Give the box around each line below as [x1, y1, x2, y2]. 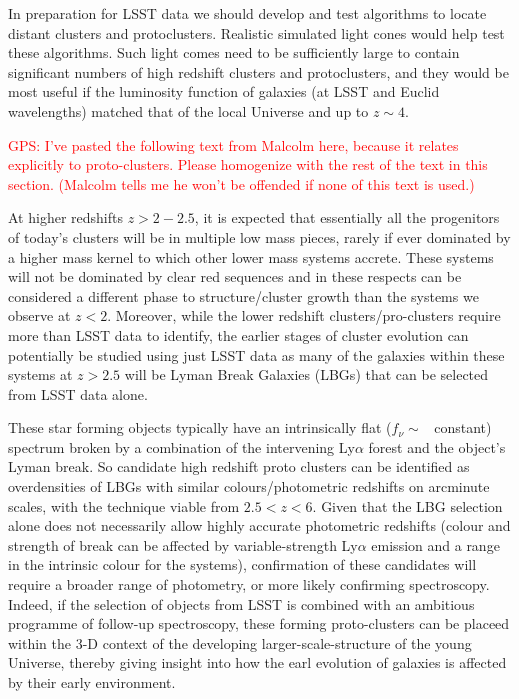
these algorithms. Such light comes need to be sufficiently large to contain [8, 42, 460, 63]
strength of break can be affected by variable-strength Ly [8, 534, 358, 555]
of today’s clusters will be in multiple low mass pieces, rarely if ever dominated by [8, 226, 511, 247]
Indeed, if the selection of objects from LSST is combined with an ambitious [8, 593, 475, 614]
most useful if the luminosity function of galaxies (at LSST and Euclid [8, 81, 440, 102]
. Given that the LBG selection [312, 495, 503, 516]
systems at [8, 364, 73, 385]
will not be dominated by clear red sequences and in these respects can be [8, 266, 462, 287]
